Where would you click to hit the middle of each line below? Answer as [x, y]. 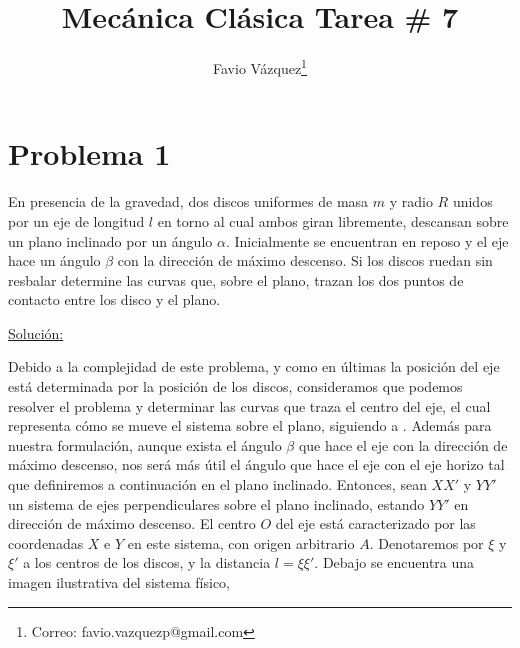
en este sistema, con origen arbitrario [241, 542]
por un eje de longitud [76, 220]
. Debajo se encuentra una [394, 562]
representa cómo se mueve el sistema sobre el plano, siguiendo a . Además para [250, 425]
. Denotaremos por [426, 542]
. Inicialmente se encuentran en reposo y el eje [367, 240]
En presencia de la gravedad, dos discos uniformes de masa [188, 201]
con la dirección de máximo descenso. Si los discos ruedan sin [305, 260]
